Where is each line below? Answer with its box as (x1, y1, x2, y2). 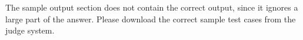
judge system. (5, 24, 55, 36)
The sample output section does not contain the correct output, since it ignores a (5, 1, 298, 13)
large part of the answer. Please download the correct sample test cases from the (5, 12, 296, 25)
